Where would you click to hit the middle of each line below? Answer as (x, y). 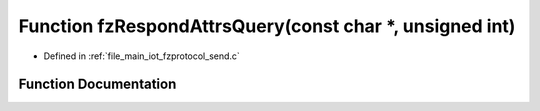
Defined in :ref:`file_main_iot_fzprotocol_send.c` (141, 56)
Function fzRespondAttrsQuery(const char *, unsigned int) (267, 26)
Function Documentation (97, 84)
